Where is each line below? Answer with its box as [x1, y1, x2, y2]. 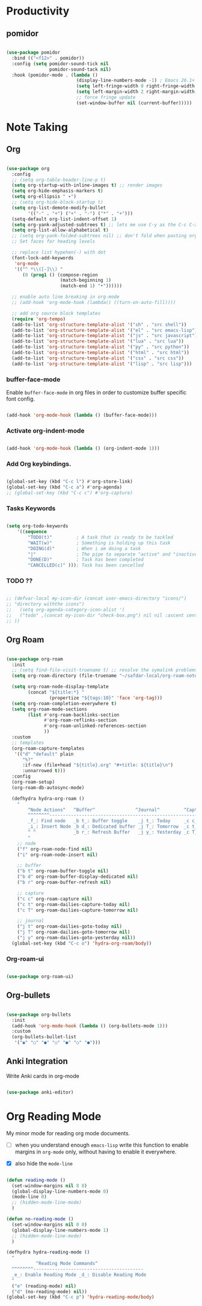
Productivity [6, 4, 70, 18]
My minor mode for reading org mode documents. [6, 1129, 130, 1136]
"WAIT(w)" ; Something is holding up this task [28, 540, 171, 546]
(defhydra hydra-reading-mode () [6, 1249, 90, 1255]
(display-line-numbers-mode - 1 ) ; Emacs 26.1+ [76, 77, 195, 84]
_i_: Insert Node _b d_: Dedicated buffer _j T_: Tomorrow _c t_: [28, 823, 200, 830]
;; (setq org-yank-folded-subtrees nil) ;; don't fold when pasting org [11, 233, 198, 239]
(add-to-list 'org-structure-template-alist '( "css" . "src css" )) [11, 355, 185, 361]
